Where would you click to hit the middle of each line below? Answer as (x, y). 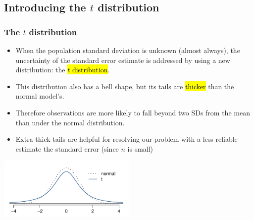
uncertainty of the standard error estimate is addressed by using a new (123, 60)
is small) (140, 148)
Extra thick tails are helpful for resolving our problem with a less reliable (127, 139)
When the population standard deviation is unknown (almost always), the (128, 50)
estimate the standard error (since (67, 148)
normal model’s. (40, 96)
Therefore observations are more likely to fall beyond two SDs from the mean (133, 112)
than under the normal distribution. (70, 122)
